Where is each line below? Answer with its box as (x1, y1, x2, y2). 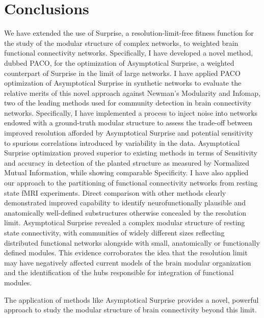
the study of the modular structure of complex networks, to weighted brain (4, 37, 239, 48)
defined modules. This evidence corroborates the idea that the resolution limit (4, 247, 248, 258)
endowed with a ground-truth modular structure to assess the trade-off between (4, 117, 253, 128)
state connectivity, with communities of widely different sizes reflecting (4, 227, 225, 237)
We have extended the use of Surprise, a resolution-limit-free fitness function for (4, 28, 254, 38)
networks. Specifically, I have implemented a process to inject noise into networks (4, 107, 258, 118)
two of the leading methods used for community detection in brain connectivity (4, 97, 252, 108)
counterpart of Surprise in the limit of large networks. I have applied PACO (4, 67, 241, 78)
